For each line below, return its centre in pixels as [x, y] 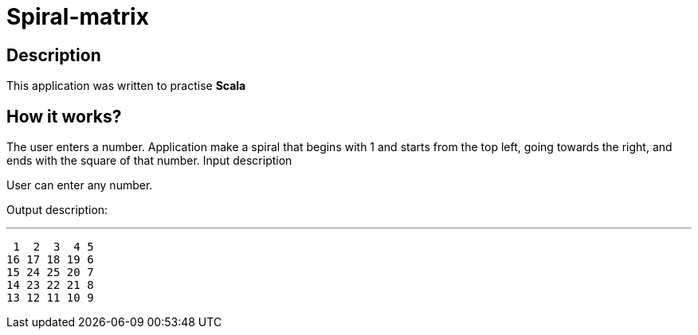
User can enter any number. [80, 185]
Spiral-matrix [78, 17]
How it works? [64, 116]
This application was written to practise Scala [126, 86]
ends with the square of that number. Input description [149, 161]
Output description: [57, 210]
